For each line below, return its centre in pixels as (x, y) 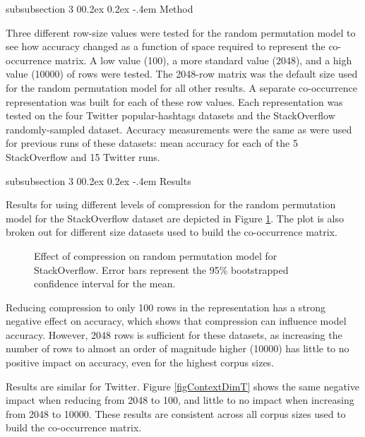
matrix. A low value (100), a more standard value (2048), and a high (203, 60)
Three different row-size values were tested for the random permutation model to (181, 32)
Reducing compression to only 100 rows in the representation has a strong (166, 307)
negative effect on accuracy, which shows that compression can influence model (176, 321)
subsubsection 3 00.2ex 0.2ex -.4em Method (100, 8)
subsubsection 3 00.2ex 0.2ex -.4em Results (98, 180)
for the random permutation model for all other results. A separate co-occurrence (181, 87)
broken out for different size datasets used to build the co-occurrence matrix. (172, 232)
